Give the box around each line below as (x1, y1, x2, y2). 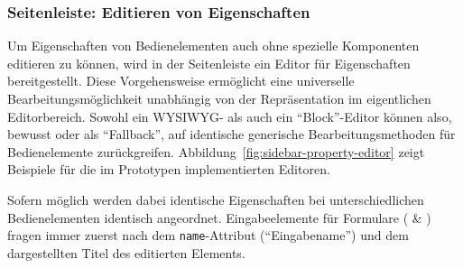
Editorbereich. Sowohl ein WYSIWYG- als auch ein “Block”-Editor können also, (7, 106, 452, 125)
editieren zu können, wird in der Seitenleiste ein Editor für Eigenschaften (7, 53, 411, 72)
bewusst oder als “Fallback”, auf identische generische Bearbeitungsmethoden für (7, 125, 456, 143)
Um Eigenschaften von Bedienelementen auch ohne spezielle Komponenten (7, 36, 420, 55)
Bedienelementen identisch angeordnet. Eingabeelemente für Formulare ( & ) (7, 208, 431, 226)
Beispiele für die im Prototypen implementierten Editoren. (7, 160, 330, 179)
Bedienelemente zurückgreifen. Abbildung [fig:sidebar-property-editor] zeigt (7, 142, 425, 161)
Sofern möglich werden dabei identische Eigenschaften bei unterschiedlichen (7, 189, 424, 208)
